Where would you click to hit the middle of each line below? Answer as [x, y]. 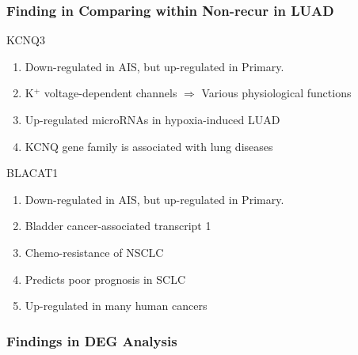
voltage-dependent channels [110, 93]
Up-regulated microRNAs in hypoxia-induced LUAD [152, 119]
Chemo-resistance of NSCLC [94, 252]
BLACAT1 [32, 173]
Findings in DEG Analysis [92, 340]
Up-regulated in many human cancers [116, 306]
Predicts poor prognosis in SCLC [105, 279]
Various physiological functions [276, 93]
